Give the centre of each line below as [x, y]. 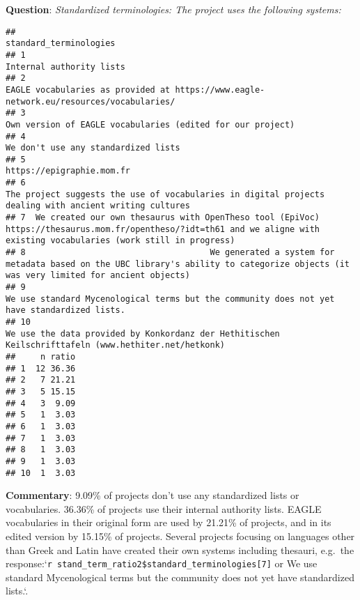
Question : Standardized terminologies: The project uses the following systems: [173, 9]
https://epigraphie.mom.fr [68, 171]
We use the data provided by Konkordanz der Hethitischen [143, 333]
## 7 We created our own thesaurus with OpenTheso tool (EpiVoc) [163, 218]
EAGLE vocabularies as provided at [88, 90]
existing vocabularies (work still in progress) [120, 241]
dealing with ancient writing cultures [98, 206]
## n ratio [41, 356]
